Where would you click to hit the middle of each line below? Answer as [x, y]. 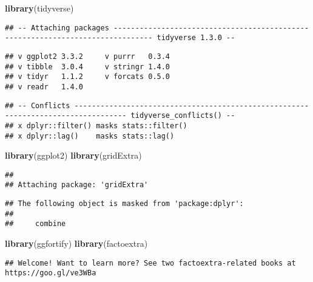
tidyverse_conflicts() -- [183, 116]
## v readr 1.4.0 [44, 87]
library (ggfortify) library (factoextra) [76, 243]
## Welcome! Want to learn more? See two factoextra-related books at [150, 263]
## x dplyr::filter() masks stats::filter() [96, 126]
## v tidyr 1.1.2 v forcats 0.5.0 [88, 77]
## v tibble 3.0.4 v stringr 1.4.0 [88, 67]
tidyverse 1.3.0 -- [196, 38]
